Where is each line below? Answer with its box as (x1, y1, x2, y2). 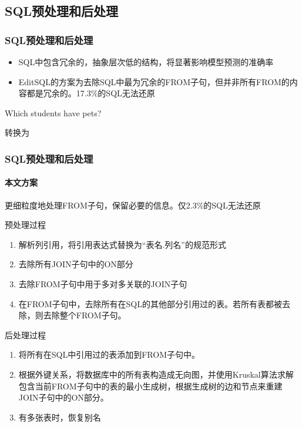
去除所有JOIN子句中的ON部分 (18, 258, 133, 270)
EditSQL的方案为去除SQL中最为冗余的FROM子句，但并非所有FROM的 (18, 75, 290, 88)
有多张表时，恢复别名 (18, 411, 101, 423)
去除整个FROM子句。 (43, 309, 126, 321)
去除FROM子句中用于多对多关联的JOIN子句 (18, 277, 187, 290)
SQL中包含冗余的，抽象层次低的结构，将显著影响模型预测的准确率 (18, 56, 274, 68)
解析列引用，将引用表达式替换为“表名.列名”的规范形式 (18, 238, 226, 250)
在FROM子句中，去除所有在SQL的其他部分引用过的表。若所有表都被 (18, 297, 283, 310)
